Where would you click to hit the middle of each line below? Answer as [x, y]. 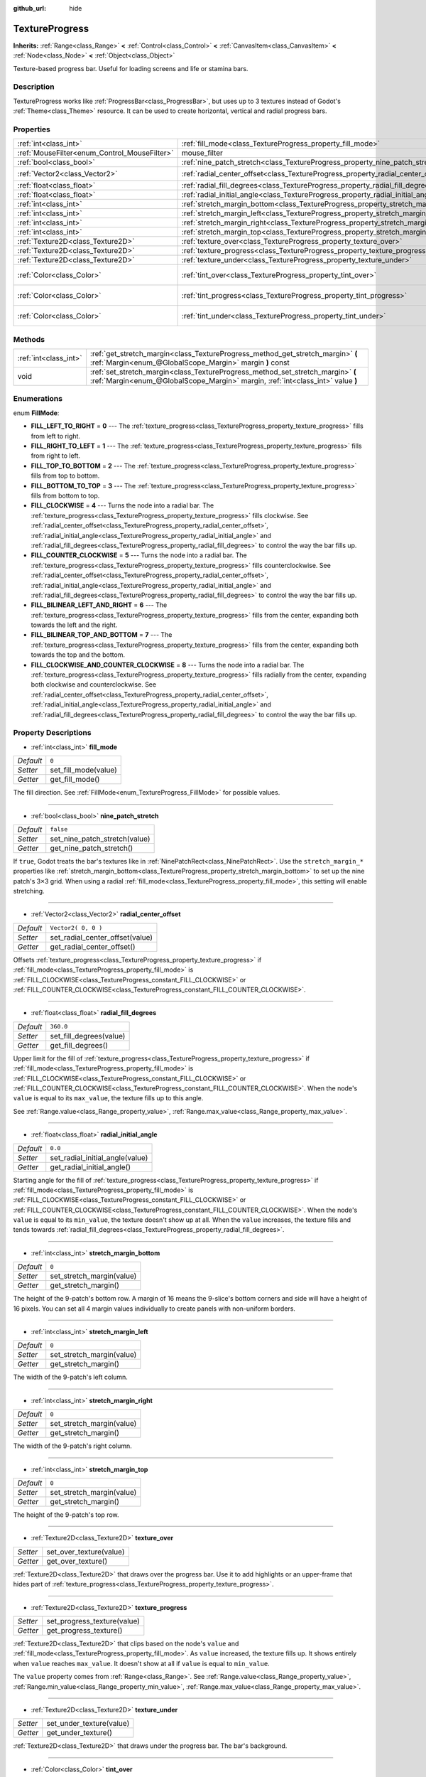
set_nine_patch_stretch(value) [100, 839]
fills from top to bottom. [65, 476]
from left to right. [56, 436]
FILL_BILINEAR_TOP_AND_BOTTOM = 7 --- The [102, 635]
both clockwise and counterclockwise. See [93, 685]
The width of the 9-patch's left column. [70, 1377]
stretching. [29, 891]
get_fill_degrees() [79, 1045]
